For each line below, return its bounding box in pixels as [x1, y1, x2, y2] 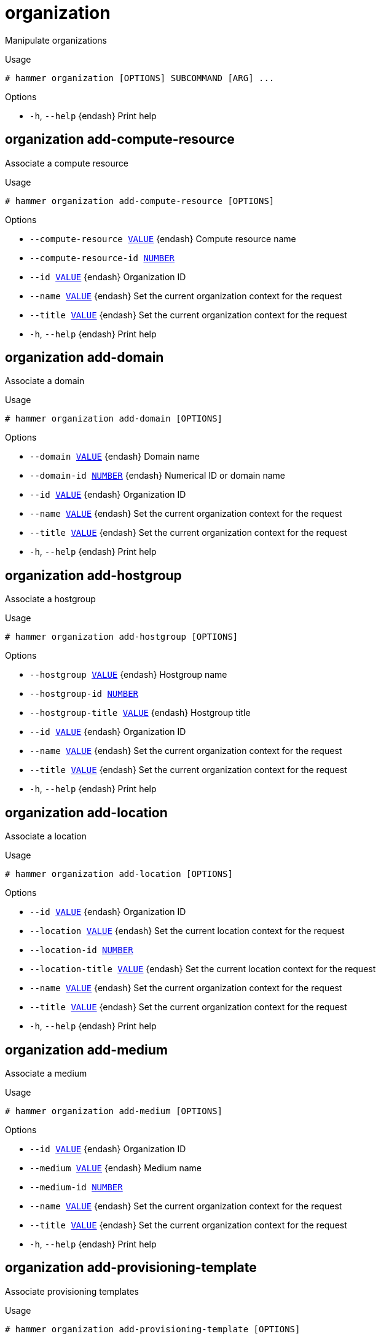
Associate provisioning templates [5, 1286, 139, 1297]
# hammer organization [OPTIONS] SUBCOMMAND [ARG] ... [5, 73, 275, 83]
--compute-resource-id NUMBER [29, 253, 175, 263]
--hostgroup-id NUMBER [29, 689, 139, 699]
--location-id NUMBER [29, 945, 133, 956]
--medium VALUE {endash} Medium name [29, 1162, 202, 1173]
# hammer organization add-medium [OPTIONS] [5, 1105, 223, 1116]
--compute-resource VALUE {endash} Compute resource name [29, 233, 296, 244]
